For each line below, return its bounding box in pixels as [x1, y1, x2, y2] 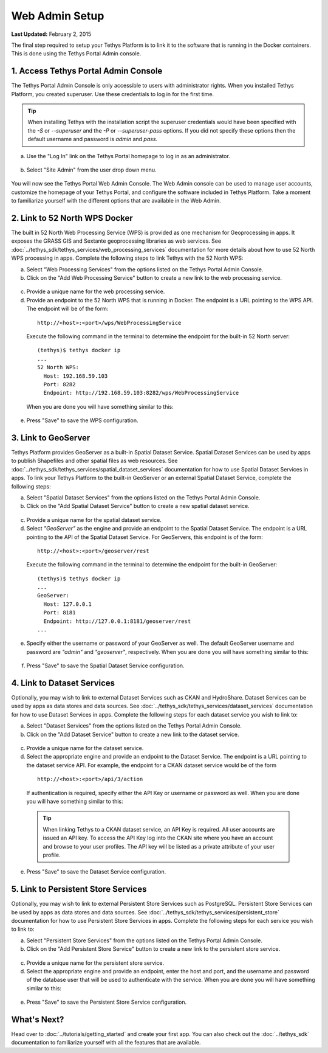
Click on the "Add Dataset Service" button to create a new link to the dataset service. [26, 731, 239, 738]
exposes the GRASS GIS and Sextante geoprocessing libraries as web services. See [11, 237, 222, 245]
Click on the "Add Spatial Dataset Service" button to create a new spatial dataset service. [26, 502, 250, 510]
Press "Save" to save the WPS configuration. [26, 417, 139, 424]
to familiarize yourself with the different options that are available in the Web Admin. [11, 197, 221, 204]
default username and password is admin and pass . [27, 136, 158, 143]
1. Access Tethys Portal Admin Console [11, 66, 163, 76]
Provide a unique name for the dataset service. [26, 745, 144, 752]
